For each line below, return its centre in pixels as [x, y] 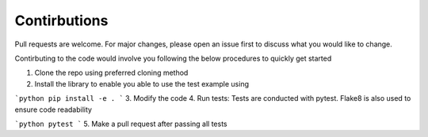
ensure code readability [53, 109]
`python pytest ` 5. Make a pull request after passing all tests [121, 124]
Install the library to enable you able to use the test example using [142, 83]
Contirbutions [61, 20]
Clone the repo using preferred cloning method [111, 73]
